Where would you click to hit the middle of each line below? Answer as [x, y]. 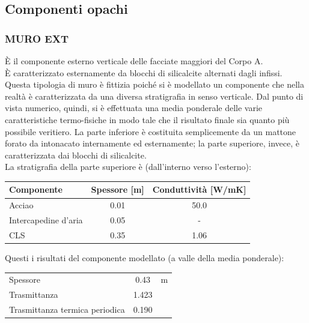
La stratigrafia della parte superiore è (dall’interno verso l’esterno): [128, 167]
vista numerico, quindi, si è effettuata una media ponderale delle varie [134, 108]
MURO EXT [37, 38]
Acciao [21, 205]
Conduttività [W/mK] [199, 189]
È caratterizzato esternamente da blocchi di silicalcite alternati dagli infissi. [144, 72]
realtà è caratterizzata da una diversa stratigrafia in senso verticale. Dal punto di [154, 96]
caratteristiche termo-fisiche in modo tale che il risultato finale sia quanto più [147, 119]
